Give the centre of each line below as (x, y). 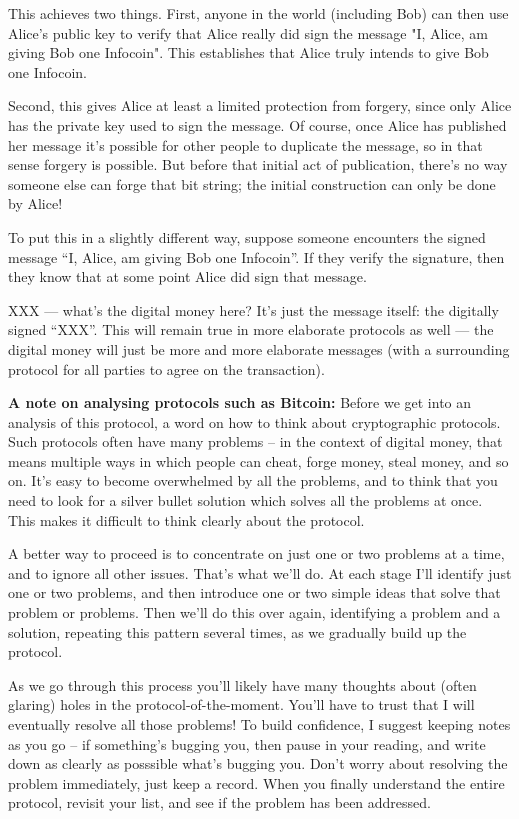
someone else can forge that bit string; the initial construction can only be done (252, 183)
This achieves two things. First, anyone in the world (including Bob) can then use (258, 13)
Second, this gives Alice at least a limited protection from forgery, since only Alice (260, 105)
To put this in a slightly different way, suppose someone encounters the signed (247, 236)
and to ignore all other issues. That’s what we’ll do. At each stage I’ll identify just (260, 572)
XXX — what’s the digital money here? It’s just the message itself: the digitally (253, 309)
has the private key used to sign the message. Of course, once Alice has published (257, 124)
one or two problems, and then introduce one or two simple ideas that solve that (254, 592)
